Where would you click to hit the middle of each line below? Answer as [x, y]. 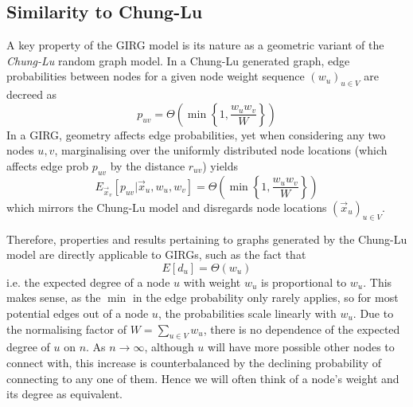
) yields [220, 165]
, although [169, 347]
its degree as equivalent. [65, 394]
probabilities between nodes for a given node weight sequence [156, 76]
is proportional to [304, 282]
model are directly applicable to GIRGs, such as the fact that [156, 254]
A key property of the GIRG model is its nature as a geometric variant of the [195, 45]
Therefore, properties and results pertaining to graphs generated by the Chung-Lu [207, 239]
